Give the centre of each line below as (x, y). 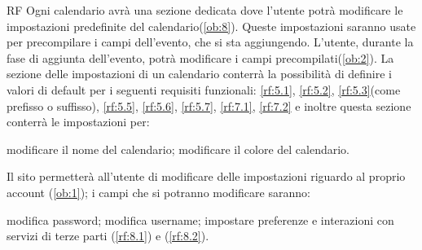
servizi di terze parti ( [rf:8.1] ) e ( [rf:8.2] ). (108, 236)
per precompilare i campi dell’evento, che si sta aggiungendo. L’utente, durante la (210, 42)
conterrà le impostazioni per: (78, 122)
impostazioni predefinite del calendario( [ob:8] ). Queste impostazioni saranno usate (211, 26)
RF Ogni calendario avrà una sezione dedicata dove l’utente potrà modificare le (205, 10)
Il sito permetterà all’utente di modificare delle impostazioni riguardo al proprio (206, 176)
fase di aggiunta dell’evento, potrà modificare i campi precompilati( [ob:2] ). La (200, 57)
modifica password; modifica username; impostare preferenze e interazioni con (200, 219)
